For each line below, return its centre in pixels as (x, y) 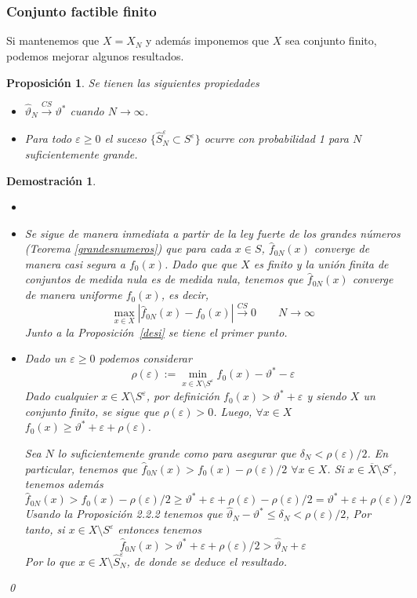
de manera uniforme (73, 295)
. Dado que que (201, 263)
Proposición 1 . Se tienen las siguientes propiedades (133, 82)
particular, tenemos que (81, 468)
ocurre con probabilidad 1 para (276, 139)
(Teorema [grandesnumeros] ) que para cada (128, 248)
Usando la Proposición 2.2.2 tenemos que (123, 514)
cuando (87, 111)
